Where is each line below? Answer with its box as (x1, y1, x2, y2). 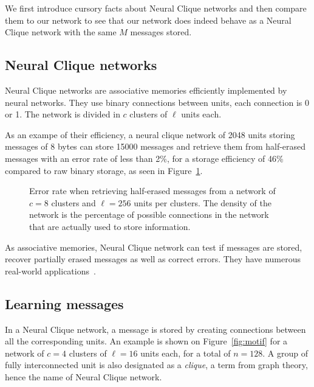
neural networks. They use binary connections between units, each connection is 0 (5, 96, 309, 108)
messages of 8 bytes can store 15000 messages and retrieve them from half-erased (5, 140, 306, 153)
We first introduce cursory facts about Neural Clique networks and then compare (5, 2, 307, 14)
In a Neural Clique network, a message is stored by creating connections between (5, 322, 306, 335)
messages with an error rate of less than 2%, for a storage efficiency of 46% (5, 152, 284, 164)
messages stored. (130, 26, 192, 38)
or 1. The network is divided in (5, 108, 120, 120)
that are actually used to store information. (29, 220, 191, 232)
